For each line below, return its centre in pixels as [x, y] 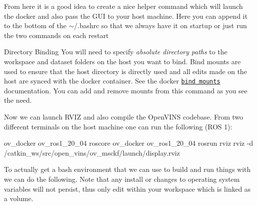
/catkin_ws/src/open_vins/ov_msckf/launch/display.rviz [92, 152]
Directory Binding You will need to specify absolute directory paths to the [116, 52]
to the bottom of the [35, 25]
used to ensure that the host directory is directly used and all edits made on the [126, 71]
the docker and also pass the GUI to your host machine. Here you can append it [126, 16]
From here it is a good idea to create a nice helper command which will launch [124, 6]
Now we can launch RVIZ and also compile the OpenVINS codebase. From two [124, 117]
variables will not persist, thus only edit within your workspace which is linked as [128, 188]
